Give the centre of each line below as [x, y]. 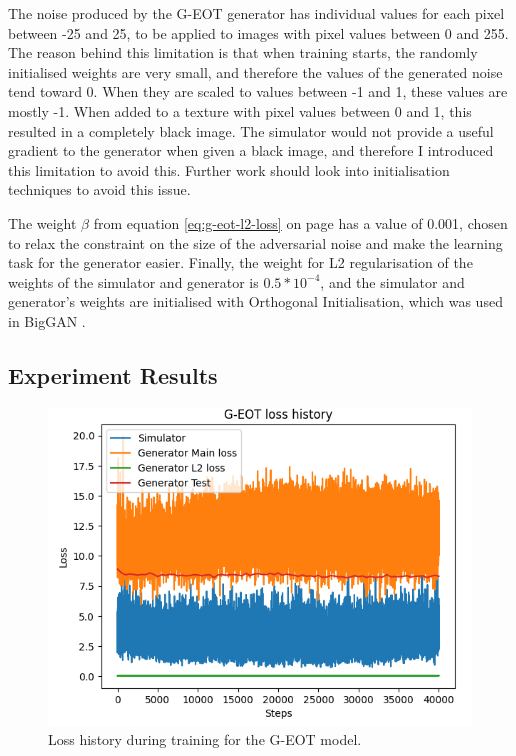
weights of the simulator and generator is [133, 281]
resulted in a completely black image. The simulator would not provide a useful [251, 130]
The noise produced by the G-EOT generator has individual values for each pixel [256, 13]
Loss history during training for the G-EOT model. [205, 739]
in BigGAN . [47, 320]
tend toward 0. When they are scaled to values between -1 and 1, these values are [258, 91]
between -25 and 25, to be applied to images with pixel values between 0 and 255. [258, 32]
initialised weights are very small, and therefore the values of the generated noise [255, 71]
